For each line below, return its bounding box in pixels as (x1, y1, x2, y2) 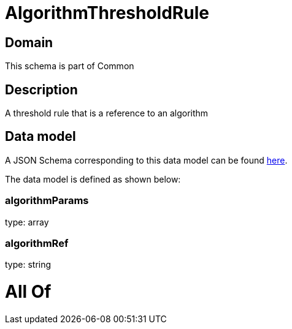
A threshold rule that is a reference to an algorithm (5, 108, 209, 119)
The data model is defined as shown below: (5, 173, 181, 184)
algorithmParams (5, 194, 89, 207)
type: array (5, 216, 49, 227)
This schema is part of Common (5, 61, 134, 72)
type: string (5, 259, 52, 270)
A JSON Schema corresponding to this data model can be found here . (5, 154, 288, 165)
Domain (5, 34, 53, 50)
